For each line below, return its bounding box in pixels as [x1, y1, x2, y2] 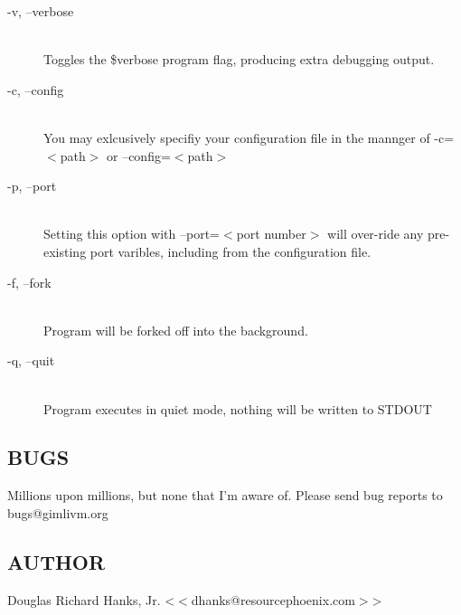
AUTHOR [7, 547, 106, 575]
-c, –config [7, 80, 64, 99]
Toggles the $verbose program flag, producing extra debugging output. [43, 50, 435, 69]
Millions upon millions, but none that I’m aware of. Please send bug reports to [7, 486, 443, 505]
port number [236, 224, 306, 243]
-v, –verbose [7, 2, 74, 20]
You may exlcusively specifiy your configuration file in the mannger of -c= [43, 128, 455, 147]
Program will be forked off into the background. [43, 320, 308, 339]
